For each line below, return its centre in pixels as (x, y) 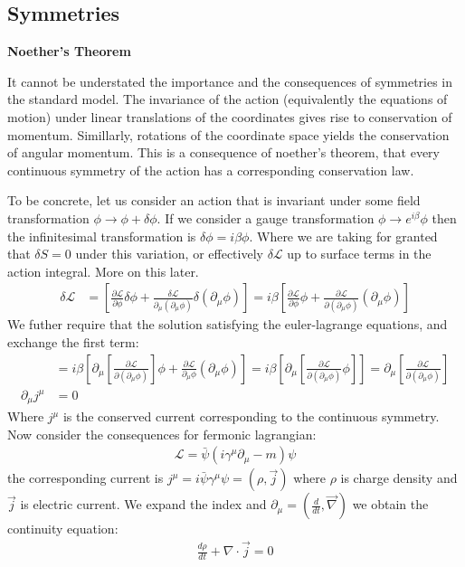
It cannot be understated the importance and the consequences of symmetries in (230, 81)
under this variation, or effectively (169, 254)
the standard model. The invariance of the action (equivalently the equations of (228, 99)
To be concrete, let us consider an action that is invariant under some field (214, 200)
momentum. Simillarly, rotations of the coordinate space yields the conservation (228, 134)
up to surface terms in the (359, 254)
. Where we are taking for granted (343, 236)
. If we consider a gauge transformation (266, 217)
